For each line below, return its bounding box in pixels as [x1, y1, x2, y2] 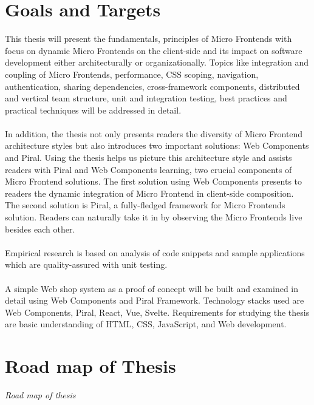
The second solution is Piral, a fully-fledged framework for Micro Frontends [5, 199, 285, 211]
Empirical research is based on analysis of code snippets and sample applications [5, 246, 305, 259]
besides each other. [5, 222, 75, 235]
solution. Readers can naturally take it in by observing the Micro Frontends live [5, 211, 302, 223]
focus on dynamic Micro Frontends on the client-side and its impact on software [5, 44, 302, 56]
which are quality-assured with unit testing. [5, 258, 168, 271]
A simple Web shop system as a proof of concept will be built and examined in [5, 282, 299, 294]
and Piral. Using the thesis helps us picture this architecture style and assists [5, 151, 292, 164]
